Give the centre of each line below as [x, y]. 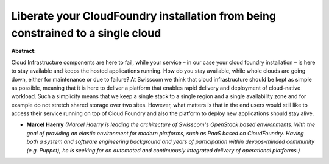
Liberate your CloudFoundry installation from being [144, 16]
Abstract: [23, 51]
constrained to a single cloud [86, 33]
